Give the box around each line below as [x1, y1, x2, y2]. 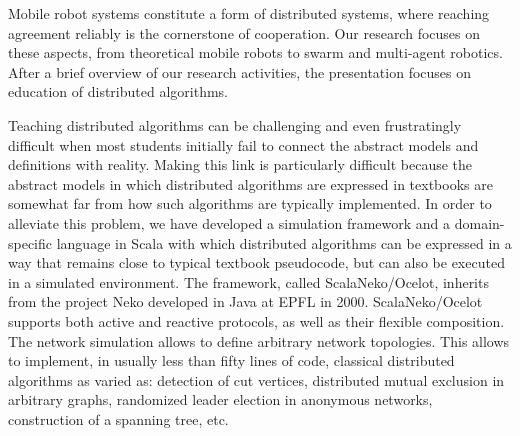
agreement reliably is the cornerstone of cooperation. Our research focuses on [8, 22, 481, 43]
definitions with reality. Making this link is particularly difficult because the [8, 154, 473, 175]
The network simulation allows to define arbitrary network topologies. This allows [8, 330, 510, 351]
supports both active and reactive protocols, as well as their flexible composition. [8, 310, 505, 331]
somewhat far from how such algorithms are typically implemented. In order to [8, 193, 492, 214]
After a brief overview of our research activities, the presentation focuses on [8, 61, 472, 82]
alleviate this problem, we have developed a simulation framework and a [8, 212, 451, 233]
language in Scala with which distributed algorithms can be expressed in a [56, 232, 512, 253]
